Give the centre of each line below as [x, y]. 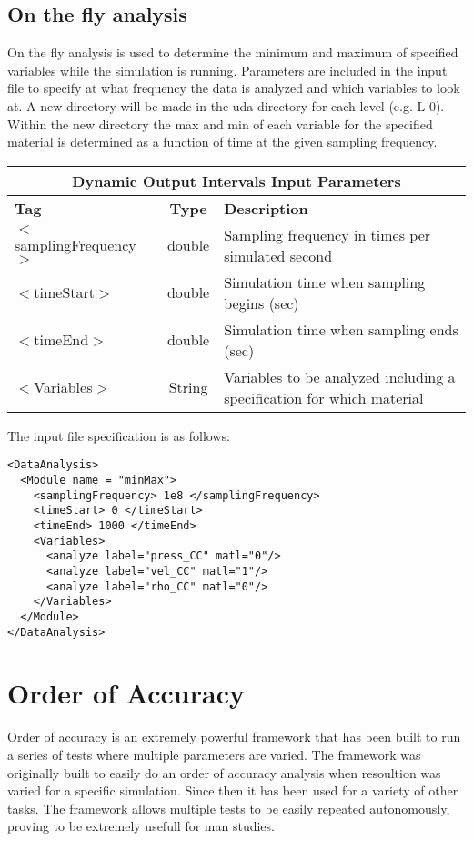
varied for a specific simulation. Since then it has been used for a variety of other [233, 790]
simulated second [278, 255]
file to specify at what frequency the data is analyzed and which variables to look [234, 88]
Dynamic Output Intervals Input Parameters [236, 180]
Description [266, 208]
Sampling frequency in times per [327, 234]
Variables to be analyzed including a [340, 376]
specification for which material [324, 397]
